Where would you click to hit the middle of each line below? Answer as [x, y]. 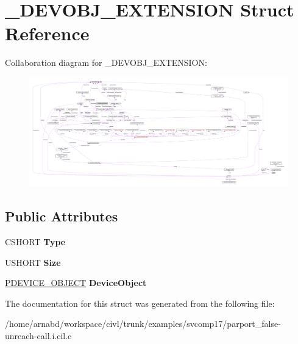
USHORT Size [33, 262]
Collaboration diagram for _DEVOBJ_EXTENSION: [106, 63]
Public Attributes [62, 216]
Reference [47, 33]
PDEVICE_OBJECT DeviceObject [76, 283]
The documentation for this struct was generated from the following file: [140, 303]
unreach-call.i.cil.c [38, 335]
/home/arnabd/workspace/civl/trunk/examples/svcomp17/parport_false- [143, 324]
